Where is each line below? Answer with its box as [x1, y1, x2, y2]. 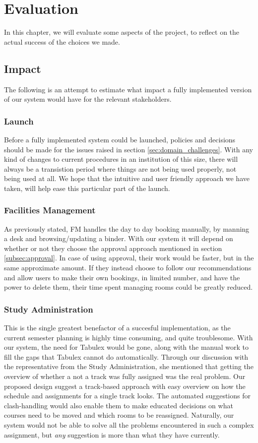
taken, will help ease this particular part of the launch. [4, 183, 170, 193]
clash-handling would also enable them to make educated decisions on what [4, 400, 233, 410]
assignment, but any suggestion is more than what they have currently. [4, 429, 220, 440]
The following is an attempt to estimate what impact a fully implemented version [4, 84, 252, 94]
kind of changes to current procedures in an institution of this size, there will [4, 154, 238, 164]
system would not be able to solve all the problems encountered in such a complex [4, 420, 254, 430]
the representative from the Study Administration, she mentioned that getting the [4, 361, 254, 372]
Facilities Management [4, 204, 96, 216]
